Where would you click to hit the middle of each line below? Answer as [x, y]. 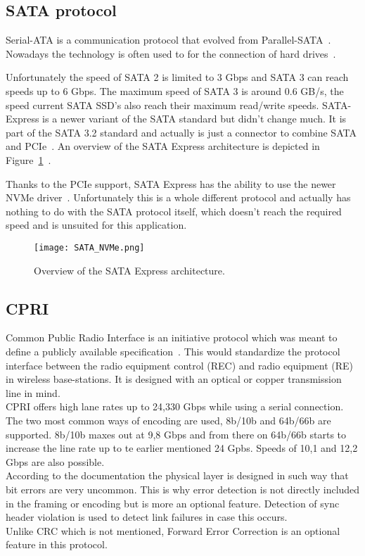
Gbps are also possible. [55, 461]
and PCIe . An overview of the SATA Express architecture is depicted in [163, 146]
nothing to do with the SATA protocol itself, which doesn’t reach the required [174, 211]
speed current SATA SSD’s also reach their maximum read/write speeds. [162, 105]
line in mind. [33, 392]
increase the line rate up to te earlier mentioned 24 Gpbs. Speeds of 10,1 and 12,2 [182, 448]
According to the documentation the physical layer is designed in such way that [177, 475]
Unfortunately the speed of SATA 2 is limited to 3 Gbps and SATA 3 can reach [177, 77]
